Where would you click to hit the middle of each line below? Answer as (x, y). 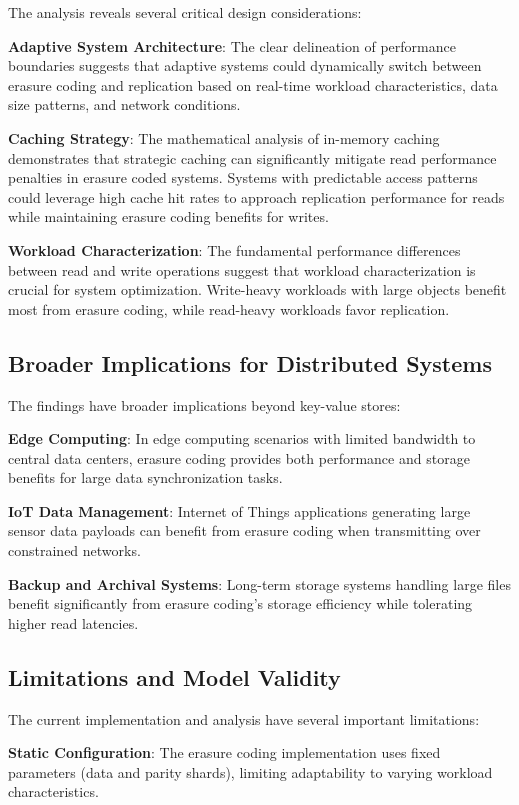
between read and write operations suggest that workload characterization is (242, 269)
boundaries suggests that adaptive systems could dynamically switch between (245, 65)
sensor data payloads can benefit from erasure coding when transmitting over (244, 530)
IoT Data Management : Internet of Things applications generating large (239, 510)
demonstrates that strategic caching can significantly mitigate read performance (252, 157)
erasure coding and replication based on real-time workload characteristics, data (253, 84)
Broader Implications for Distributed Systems (250, 362)
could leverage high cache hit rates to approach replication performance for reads (256, 196)
